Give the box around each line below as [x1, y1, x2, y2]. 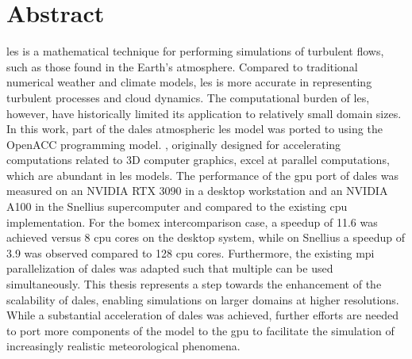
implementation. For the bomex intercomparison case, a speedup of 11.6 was [6, 213, 378, 230]
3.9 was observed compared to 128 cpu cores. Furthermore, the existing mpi [6, 244, 375, 261]
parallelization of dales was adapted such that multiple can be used [6, 260, 333, 277]
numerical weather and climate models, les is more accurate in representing [6, 74, 372, 90]
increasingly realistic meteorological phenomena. [6, 338, 241, 354]
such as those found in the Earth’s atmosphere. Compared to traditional [6, 58, 358, 74]
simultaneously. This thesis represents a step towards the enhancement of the [6, 276, 382, 292]
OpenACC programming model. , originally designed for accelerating [6, 136, 341, 152]
